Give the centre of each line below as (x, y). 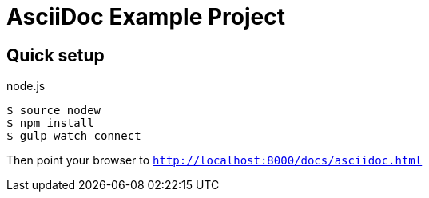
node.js (26, 86)
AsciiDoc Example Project (146, 17)
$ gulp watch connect (74, 136)
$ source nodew (54, 111)
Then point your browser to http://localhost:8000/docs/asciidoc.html (214, 160)
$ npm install (50, 123)
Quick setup (56, 55)
